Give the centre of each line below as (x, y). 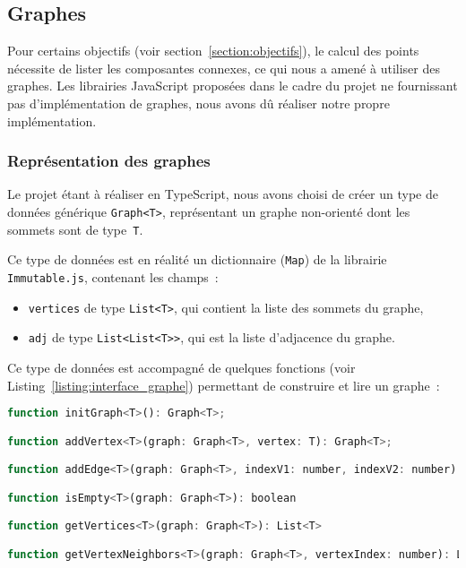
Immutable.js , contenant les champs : (113, 276)
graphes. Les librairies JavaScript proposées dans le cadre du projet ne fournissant (233, 86)
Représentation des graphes (109, 161)
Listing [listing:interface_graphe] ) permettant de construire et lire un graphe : (224, 385)
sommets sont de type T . (75, 229)
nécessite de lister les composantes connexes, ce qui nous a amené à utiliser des (224, 68)
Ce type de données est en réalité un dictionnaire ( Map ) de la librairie (197, 259)
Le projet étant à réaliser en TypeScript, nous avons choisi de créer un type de (223, 194)
